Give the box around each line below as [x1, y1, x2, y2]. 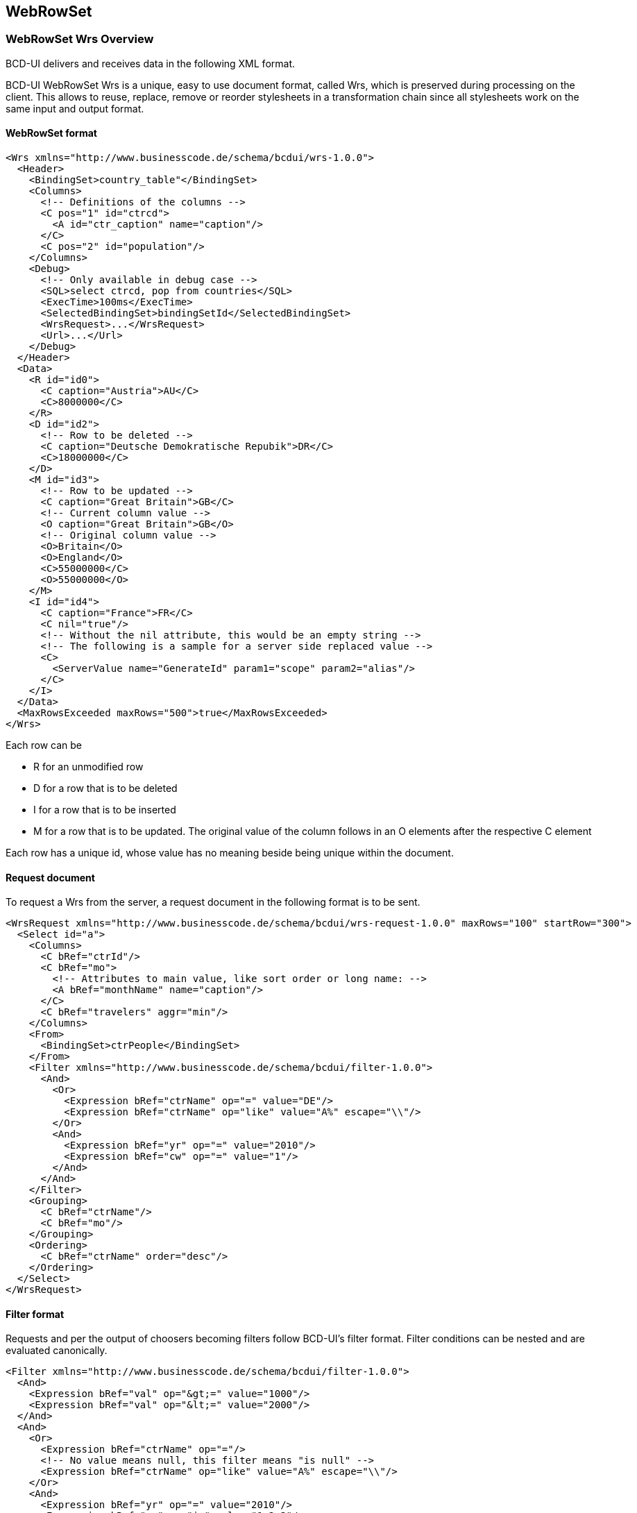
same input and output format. [6, 102, 144, 115]
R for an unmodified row [33, 761, 144, 773]
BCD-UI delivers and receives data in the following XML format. [6, 57, 296, 69]
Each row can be [6, 739, 83, 752]
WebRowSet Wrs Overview [6, 32, 154, 47]
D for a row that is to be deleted [33, 782, 178, 795]
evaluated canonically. [6, 1344, 108, 1357]
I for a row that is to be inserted [33, 804, 176, 816]
